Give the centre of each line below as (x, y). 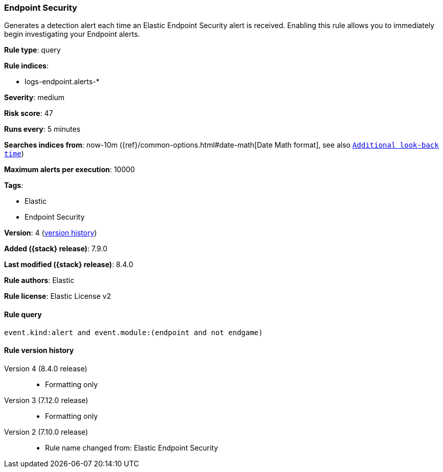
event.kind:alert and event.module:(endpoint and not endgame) (134, 332)
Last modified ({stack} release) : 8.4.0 (69, 265)
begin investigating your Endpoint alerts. (72, 34)
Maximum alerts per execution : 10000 (70, 170)
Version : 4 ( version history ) (51, 233)
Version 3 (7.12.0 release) (46, 400)
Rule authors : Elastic (39, 280)
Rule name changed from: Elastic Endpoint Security (132, 447)
